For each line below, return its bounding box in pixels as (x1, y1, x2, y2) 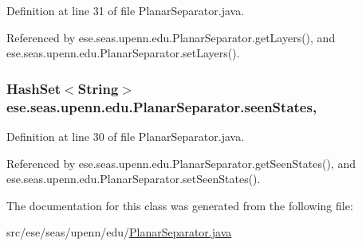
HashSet (6, 78, 61, 98)
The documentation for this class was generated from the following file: (6, 197, 353, 213)
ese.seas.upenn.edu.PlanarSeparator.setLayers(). (6, 45, 240, 61)
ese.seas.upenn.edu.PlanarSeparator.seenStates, (6, 96, 317, 116)
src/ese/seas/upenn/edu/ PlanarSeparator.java (6, 224, 232, 240)
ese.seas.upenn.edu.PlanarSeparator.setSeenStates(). (6, 170, 261, 187)
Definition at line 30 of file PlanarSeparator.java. (6, 127, 245, 144)
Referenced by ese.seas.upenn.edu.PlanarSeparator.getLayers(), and (6, 29, 336, 45)
